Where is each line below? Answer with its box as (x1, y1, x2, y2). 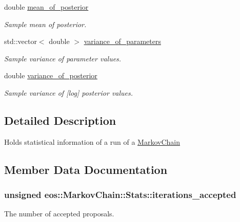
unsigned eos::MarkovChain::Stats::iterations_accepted (4, 188, 236, 201)
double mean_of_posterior (4, 2, 89, 12)
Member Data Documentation (4, 161, 168, 177)
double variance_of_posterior (4, 70, 97, 81)
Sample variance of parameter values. (4, 53, 122, 63)
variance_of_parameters (84, 36, 161, 47)
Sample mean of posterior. (4, 18, 87, 29)
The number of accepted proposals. (4, 208, 114, 219)
